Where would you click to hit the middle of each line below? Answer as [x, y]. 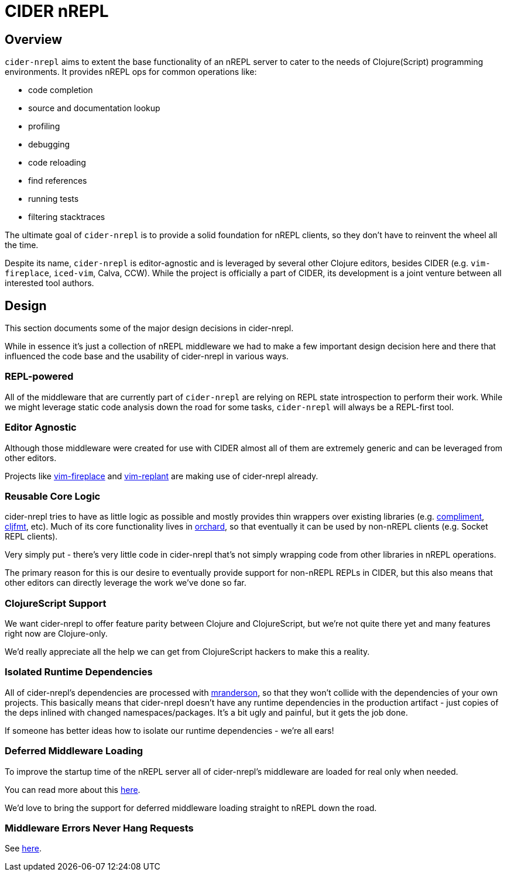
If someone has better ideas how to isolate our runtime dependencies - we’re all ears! [169, 730]
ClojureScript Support [56, 603]
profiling [44, 126]
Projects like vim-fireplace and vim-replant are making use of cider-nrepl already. [162, 476]
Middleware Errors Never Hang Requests [99, 828]
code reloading [57, 163]
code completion [61, 90]
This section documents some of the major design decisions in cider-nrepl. [149, 328]
